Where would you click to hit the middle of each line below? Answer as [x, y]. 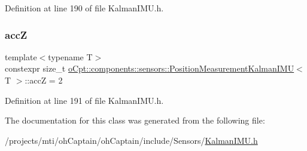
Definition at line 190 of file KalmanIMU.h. [84, 8]
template [21, 56]
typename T [70, 56]
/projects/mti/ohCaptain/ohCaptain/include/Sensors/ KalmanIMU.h [131, 140]
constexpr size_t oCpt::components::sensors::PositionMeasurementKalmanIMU [150, 68]
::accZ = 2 [44, 80]
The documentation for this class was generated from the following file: [135, 120]
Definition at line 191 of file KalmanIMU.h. [84, 100]
